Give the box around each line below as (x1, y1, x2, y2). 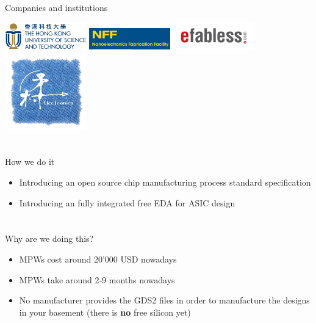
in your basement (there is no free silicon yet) (19, 305, 191, 318)
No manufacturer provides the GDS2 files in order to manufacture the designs (19, 294, 310, 307)
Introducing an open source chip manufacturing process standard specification (19, 176, 311, 189)
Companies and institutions (5, 1, 108, 13)
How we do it (5, 155, 55, 168)
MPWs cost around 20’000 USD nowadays (19, 253, 177, 266)
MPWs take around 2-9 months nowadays (19, 273, 175, 286)
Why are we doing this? (5, 232, 94, 245)
